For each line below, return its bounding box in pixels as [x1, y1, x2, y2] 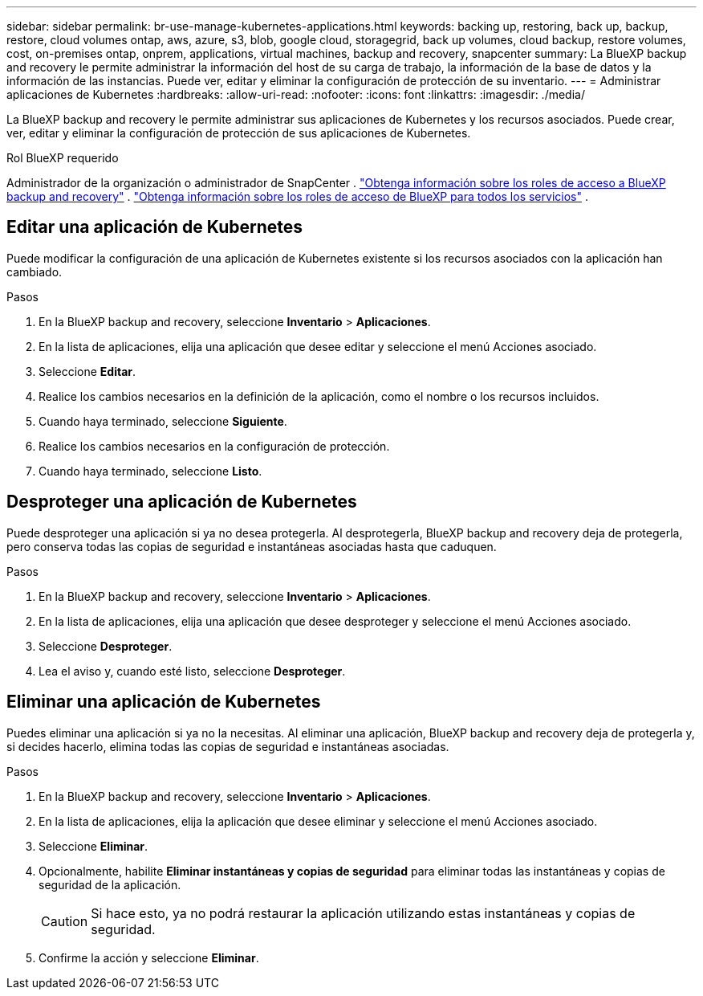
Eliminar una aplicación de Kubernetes [6, 692, 321, 712]
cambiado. [6, 264, 63, 279]
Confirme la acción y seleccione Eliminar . [39, 950, 259, 965]
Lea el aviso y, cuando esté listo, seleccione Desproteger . [39, 663, 346, 678]
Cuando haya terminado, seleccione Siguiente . [39, 414, 287, 428]
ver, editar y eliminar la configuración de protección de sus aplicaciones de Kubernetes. [6, 126, 471, 140]
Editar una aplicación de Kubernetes [6, 217, 303, 238]
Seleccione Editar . [39, 364, 136, 378]
